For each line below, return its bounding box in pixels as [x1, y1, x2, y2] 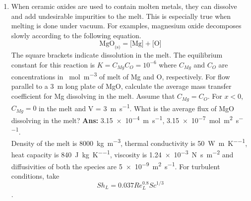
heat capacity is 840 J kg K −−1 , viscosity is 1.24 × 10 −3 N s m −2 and [11, 148, 234, 160]
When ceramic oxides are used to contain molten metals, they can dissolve [11, 1, 237, 11]
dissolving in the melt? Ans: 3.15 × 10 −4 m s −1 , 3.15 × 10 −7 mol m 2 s [11, 113, 239, 125]
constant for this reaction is [11, 59, 95, 69]
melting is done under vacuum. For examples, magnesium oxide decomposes [11, 20, 242, 31]
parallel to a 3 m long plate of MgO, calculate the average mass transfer [11, 81, 232, 91]
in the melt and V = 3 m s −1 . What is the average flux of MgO [39, 101, 234, 113]
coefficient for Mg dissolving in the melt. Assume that [11, 91, 175, 101]
